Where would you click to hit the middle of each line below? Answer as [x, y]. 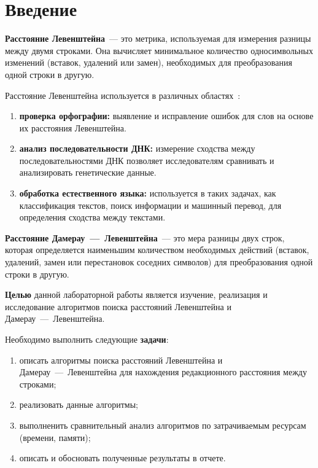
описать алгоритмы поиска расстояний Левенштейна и [121, 360]
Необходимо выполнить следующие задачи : [87, 339]
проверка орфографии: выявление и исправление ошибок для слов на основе [166, 116]
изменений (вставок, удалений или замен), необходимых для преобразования [149, 62]
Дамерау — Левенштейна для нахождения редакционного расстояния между [163, 372]
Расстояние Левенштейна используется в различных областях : [123, 95]
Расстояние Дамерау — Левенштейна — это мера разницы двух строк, [145, 237]
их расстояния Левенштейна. [73, 127]
